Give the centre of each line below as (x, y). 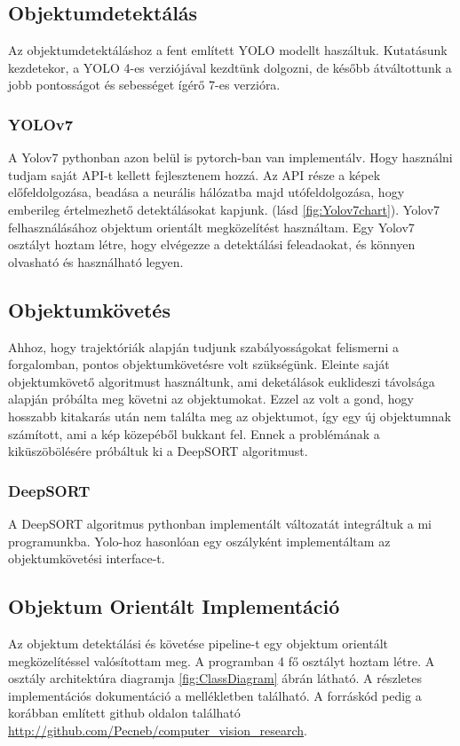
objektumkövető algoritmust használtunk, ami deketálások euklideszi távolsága (222, 381)
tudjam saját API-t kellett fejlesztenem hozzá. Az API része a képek (194, 174)
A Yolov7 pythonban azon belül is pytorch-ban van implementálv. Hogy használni (230, 157)
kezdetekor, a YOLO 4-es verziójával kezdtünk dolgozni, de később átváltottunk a (230, 67)
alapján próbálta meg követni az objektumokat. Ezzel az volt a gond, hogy (211, 399)
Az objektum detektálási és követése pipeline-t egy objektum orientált (198, 643)
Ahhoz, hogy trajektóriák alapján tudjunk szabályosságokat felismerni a (203, 346)
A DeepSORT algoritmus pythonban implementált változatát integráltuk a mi (220, 523)
